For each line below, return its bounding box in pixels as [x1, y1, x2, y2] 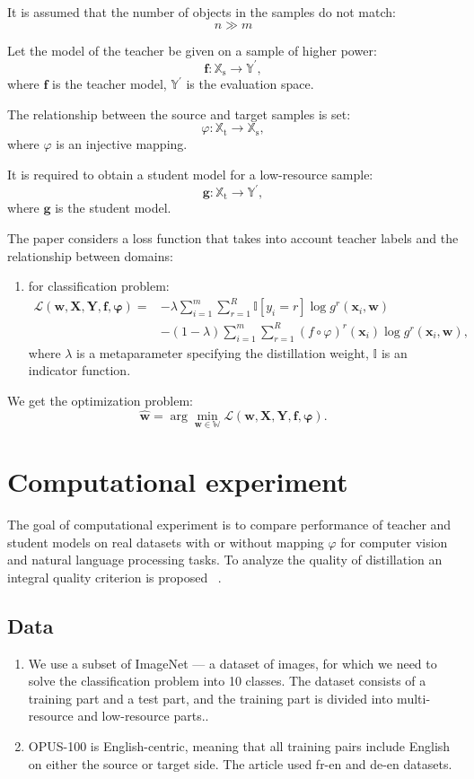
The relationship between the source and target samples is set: [7, 104, 351, 123]
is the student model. [55, 198, 171, 217]
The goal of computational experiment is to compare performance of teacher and [7, 515, 452, 534]
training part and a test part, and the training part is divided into [28, 688, 393, 707]
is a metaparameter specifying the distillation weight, [76, 343, 369, 362]
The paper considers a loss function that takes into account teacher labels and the [7, 229, 459, 248]
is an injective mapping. [56, 135, 188, 153]
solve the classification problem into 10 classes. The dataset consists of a [28, 671, 426, 690]
